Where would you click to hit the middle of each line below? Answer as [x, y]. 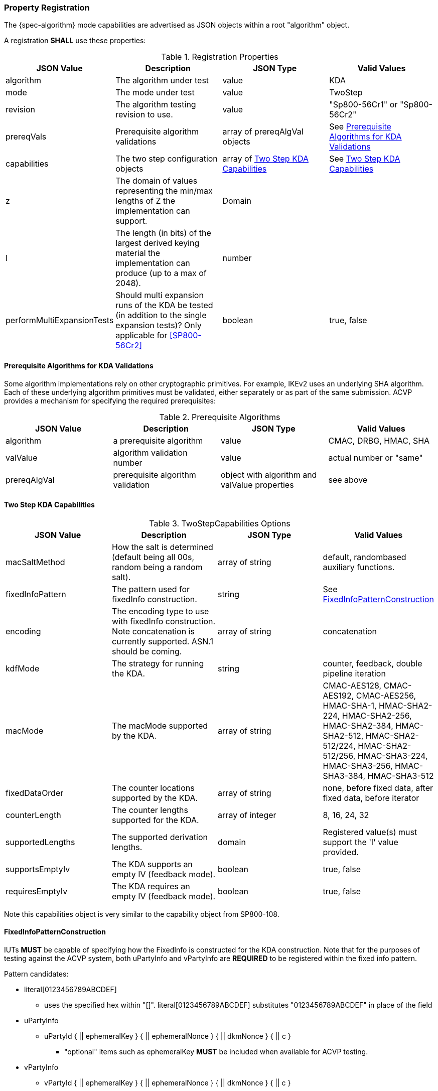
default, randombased [364, 557]
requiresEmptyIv [37, 891]
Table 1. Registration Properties [220, 57]
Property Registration [47, 8]
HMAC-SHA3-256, [358, 766]
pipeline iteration [354, 673]
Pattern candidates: [36, 974]
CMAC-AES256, [386, 695]
